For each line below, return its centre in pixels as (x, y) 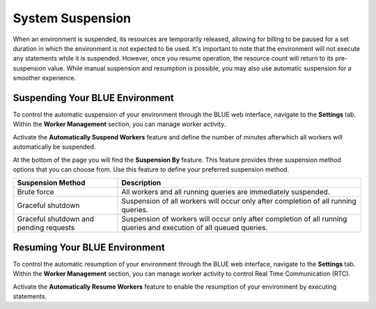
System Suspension (72, 18)
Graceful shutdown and (55, 219)
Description (141, 183)
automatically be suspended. (54, 147)
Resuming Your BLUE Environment (89, 247)
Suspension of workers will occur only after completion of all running (234, 219)
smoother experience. (45, 78)
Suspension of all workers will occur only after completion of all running (239, 201)
